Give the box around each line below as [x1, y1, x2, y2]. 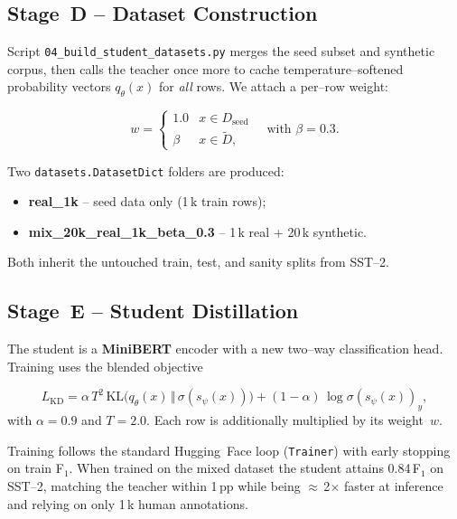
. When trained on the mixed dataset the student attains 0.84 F [69, 458, 421, 477]
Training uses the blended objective [7, 356, 203, 375]
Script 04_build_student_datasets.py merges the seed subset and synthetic [7, 42, 435, 61]
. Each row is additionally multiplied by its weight [146, 410, 424, 429]
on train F [7, 458, 64, 477]
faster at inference [343, 476, 443, 495]
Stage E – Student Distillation [7, 297, 299, 325]
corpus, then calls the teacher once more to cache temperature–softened [7, 59, 404, 78]
